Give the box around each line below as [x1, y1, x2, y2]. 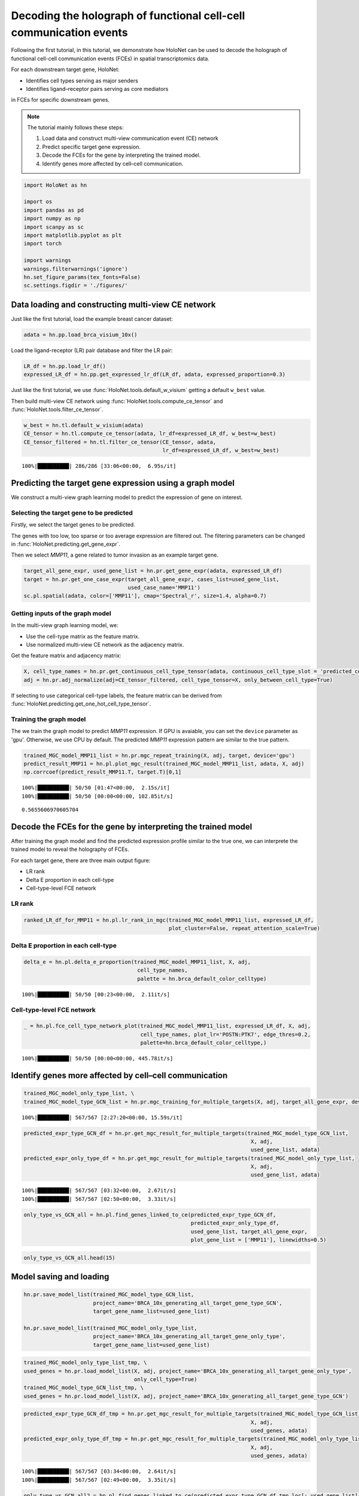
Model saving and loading [11, 1272, 109, 1282]
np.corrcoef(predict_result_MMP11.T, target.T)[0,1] [23, 769, 182, 776]
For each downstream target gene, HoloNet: [11, 66, 120, 73]
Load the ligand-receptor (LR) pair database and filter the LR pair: [11, 346, 173, 354]
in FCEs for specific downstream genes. [11, 96, 110, 104]
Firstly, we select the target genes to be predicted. [11, 521, 136, 528]
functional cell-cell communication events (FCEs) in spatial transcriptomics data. [11, 54, 209, 62]
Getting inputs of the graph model [11, 609, 112, 618]
